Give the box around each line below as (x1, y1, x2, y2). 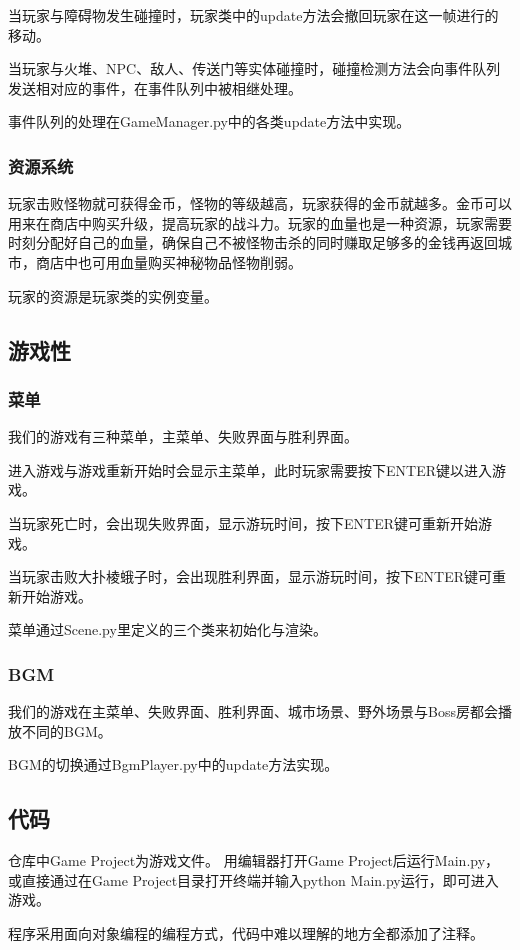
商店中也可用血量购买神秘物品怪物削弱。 (35, 251, 302, 272)
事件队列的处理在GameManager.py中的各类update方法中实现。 (8, 111, 411, 132)
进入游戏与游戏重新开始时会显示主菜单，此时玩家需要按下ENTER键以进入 (8, 459, 492, 480)
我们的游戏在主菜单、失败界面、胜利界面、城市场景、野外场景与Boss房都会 (8, 701, 498, 722)
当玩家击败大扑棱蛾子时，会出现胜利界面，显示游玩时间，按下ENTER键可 (8, 566, 492, 587)
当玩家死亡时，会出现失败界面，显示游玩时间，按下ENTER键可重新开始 (8, 512, 478, 533)
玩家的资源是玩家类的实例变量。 (8, 285, 218, 306)
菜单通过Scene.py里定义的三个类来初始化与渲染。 (8, 619, 327, 640)
